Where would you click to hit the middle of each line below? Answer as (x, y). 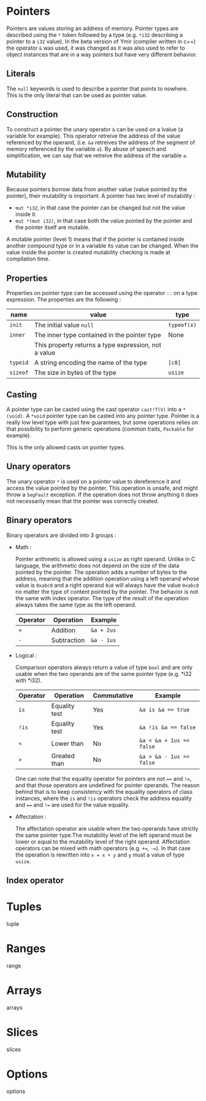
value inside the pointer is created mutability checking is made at (88, 253)
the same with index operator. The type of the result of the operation (102, 598)
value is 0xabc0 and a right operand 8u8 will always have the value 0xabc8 (107, 585)
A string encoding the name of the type (91, 362)
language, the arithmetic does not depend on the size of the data (97, 565)
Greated (63, 756)
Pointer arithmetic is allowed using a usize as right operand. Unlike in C (105, 559)
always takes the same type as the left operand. (76, 605)
